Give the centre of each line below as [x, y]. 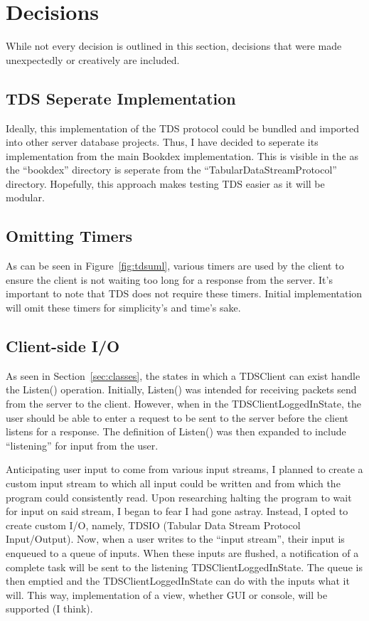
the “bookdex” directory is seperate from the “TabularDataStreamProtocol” [171, 170]
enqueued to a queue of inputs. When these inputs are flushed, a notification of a [182, 552]
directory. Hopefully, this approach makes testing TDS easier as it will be [165, 183]
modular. [25, 197]
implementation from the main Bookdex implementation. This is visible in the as [182, 155]
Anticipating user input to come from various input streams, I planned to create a [184, 469]
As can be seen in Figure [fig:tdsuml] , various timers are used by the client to [175, 266]
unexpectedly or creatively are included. [93, 59]
